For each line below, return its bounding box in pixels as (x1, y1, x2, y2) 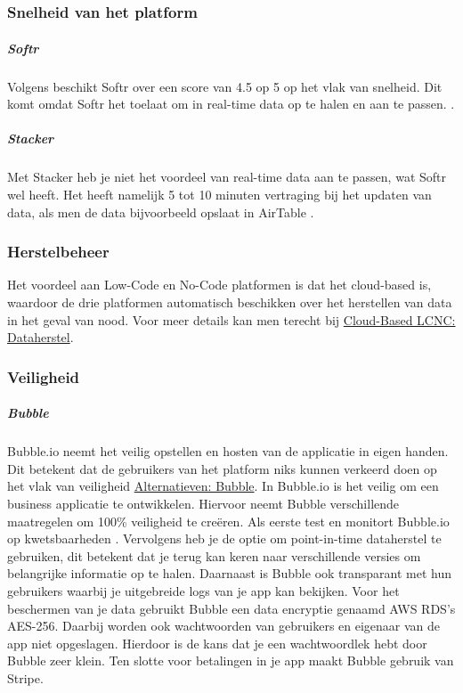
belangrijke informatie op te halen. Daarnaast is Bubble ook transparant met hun (7, 564, 452, 583)
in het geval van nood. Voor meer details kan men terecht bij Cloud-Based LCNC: (7, 310, 456, 329)
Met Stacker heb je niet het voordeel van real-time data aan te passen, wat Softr (7, 167, 446, 186)
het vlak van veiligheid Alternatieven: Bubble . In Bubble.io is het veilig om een (7, 477, 439, 495)
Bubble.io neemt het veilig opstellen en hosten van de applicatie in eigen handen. (7, 442, 449, 461)
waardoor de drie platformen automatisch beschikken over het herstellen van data (7, 293, 452, 312)
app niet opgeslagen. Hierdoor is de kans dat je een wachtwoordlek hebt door (7, 633, 427, 652)
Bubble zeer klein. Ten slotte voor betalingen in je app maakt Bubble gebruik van (7, 651, 454, 670)
